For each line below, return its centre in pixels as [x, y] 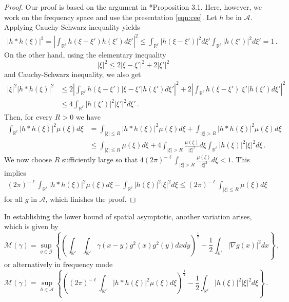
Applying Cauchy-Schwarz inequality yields [72, 27]
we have [88, 116]
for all [14, 199]
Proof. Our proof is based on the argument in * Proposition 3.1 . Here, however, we [133, 7]
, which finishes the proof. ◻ [91, 199]
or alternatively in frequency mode [59, 264]
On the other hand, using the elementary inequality [85, 55]
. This [240, 159]
